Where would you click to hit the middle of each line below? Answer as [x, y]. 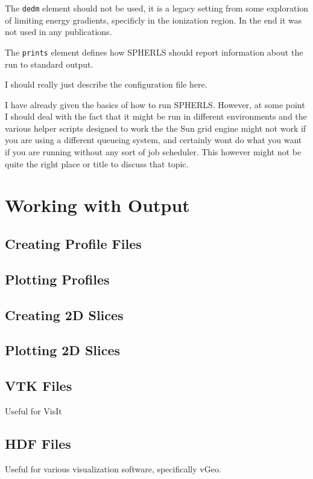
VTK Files [39, 386]
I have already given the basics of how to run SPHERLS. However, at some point [155, 104]
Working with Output [97, 205]
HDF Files [38, 443]
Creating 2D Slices [64, 314]
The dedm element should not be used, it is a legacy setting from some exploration [157, 8]
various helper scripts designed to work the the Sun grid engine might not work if [156, 128]
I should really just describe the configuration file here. [106, 84]
